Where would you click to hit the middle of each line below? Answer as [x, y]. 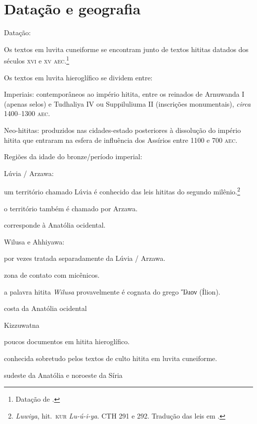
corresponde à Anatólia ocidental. [55, 225]
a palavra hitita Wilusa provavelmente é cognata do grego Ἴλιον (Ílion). [112, 291]
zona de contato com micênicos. [52, 274]
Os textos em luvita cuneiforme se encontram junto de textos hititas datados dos [126, 49]
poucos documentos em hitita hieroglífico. [67, 341]
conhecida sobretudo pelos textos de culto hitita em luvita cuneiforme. [111, 358]
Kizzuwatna [22, 325]
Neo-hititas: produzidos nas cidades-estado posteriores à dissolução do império [123, 130]
